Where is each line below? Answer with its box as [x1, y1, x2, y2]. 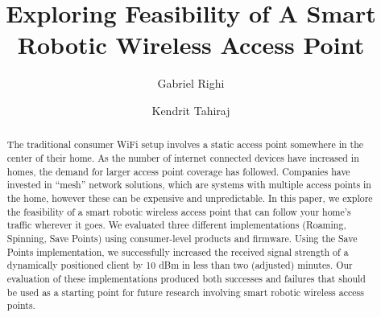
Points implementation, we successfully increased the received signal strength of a [6, 245, 349, 258]
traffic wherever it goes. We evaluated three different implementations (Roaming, [6, 218, 346, 232]
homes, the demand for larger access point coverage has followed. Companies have [6, 164, 350, 178]
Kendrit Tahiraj [151, 101, 230, 118]
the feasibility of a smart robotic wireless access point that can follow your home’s [6, 204, 351, 218]
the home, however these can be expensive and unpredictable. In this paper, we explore [6, 191, 373, 204]
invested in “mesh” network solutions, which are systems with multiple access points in [6, 178, 371, 191]
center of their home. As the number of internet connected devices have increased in [6, 150, 359, 164]
